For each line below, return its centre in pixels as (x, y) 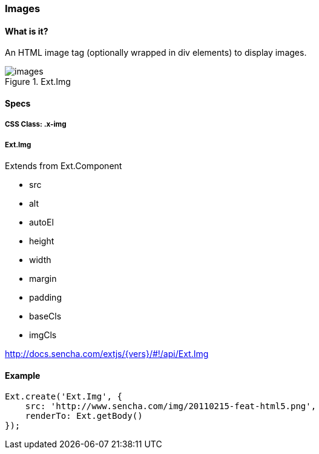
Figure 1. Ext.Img (38, 82)
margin (43, 279)
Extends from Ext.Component (64, 166)
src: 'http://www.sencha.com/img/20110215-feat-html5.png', (171, 406)
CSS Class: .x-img (36, 125)
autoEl (41, 222)
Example (23, 375)
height (42, 241)
